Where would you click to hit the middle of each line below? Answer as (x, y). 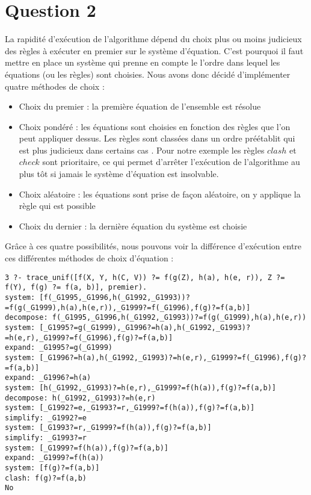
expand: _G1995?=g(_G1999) (59, 348)
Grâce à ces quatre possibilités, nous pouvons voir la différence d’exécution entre (153, 246)
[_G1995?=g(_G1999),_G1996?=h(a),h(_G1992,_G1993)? (145, 327)
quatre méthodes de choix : (55, 86)
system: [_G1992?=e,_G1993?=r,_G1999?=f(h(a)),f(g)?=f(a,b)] (130, 408)
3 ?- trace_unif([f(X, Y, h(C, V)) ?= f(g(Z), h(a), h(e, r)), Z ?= (145, 277)
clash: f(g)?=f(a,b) (46, 478)
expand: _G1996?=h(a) (48, 378)
